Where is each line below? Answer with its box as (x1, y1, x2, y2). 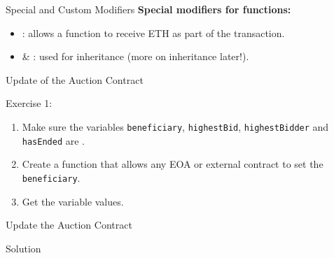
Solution (6, 241, 41, 255)
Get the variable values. (22, 194, 124, 208)
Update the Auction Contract (6, 217, 132, 232)
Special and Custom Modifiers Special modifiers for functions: (6, 2, 291, 16)
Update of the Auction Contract (6, 72, 144, 87)
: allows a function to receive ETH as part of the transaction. (22, 25, 285, 40)
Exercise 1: (6, 96, 53, 110)
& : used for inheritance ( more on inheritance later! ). (22, 49, 249, 64)
